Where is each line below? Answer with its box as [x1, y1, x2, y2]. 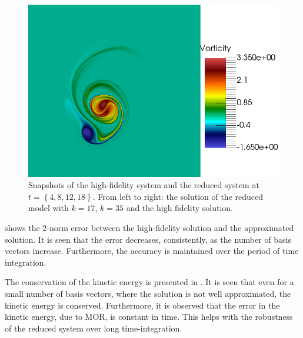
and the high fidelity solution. [126, 202, 233, 214]
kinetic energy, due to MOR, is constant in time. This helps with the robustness [5, 310, 293, 323]
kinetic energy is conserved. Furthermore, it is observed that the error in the [5, 299, 280, 311]
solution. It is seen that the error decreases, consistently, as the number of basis [5, 233, 292, 245]
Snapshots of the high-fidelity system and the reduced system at [28, 179, 259, 191]
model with [28, 202, 69, 214]
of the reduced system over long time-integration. [5, 322, 182, 334]
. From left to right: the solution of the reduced [92, 190, 264, 202]
